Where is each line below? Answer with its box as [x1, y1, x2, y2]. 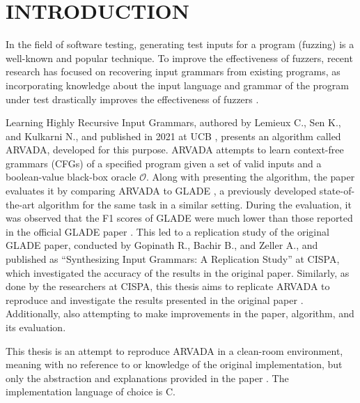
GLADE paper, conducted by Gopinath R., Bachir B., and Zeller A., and [6, 238, 318, 252]
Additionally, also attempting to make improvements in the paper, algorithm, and [6, 306, 354, 321]
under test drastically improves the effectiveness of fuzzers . [6, 91, 259, 106]
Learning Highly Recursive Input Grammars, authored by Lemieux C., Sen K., [6, 115, 341, 130]
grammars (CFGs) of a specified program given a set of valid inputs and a [6, 155, 322, 170]
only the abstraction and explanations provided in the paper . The [6, 370, 289, 385]
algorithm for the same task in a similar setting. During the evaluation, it [38, 197, 352, 211]
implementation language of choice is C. [6, 384, 175, 399]
